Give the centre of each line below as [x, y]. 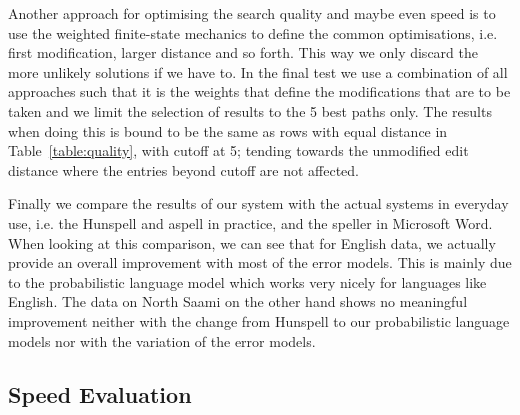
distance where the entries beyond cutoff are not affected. [184, 169]
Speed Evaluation [100, 394]
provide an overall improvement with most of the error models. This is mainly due [260, 262]
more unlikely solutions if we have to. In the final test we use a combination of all [258, 71]
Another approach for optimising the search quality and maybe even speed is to [252, 13]
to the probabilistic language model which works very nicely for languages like [247, 281]
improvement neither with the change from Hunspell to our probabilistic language [259, 320]
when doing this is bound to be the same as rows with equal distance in [228, 130]
